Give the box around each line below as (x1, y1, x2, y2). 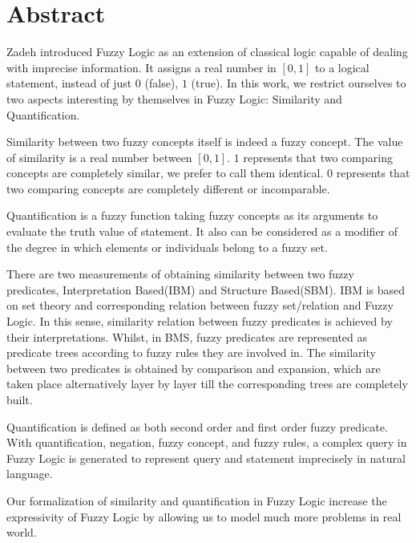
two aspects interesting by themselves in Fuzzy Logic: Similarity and (6, 90, 342, 107)
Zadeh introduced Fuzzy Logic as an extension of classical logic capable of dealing (6, 43, 408, 60)
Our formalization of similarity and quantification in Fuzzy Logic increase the (6, 492, 387, 509)
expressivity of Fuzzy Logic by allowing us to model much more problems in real (6, 508, 402, 525)
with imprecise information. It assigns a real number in (6, 59, 277, 75)
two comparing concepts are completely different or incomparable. (6, 180, 330, 197)
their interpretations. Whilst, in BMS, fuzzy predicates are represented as (6, 328, 368, 345)
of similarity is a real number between (6, 148, 192, 165)
